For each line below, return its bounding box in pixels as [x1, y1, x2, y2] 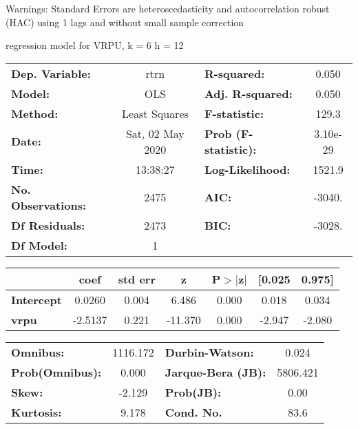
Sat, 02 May [125, 125, 185, 141]
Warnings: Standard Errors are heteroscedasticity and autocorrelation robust [6, 1, 330, 15]
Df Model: [11, 237, 67, 253]
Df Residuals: [11, 217, 85, 233]
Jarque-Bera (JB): [165, 363, 266, 380]
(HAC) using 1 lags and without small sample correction [6, 14, 244, 29]
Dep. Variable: [11, 65, 91, 81]
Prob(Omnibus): [11, 363, 102, 380]
